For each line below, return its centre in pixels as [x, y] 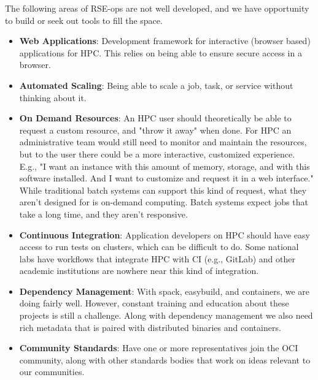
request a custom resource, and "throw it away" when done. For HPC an [155, 130]
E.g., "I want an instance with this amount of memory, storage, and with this [165, 166]
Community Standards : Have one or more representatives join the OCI [159, 348]
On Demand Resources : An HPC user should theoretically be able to [155, 118]
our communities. [52, 372]
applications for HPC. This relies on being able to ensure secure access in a [161, 52]
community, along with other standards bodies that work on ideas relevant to [165, 359]
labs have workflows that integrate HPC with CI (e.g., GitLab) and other [157, 258]
